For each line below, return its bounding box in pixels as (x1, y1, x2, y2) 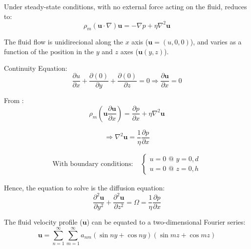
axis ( (131, 37, 148, 47)
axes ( (120, 46, 138, 57)
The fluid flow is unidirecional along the (4, 37, 123, 47)
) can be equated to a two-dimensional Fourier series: (86, 217, 246, 227)
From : (4, 95, 24, 105)
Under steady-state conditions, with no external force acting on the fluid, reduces (4, 1, 247, 11)
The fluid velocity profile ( (4, 217, 83, 227)
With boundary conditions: (52, 161, 133, 167)
